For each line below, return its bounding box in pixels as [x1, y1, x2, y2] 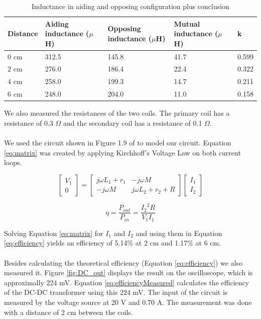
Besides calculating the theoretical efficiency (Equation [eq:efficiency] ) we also [4, 257, 243, 268]
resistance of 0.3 [4, 117, 53, 128]
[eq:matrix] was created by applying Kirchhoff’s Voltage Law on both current [4, 147, 241, 157]
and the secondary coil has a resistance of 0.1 [63, 117, 202, 128]
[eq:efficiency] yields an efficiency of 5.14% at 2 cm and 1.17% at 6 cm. [4, 237, 221, 248]
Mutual [174, 18, 200, 29]
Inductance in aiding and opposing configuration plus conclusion [32, 1, 229, 11]
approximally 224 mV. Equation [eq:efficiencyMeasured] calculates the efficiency [4, 277, 249, 287]
